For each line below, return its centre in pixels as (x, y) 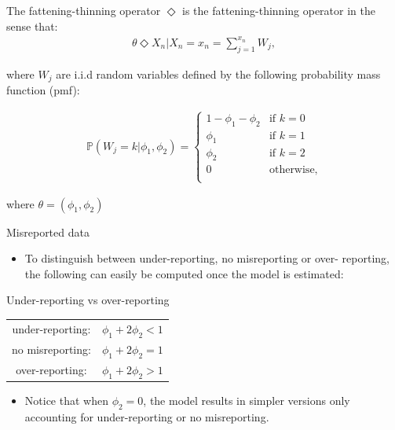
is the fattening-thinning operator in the (279, 10)
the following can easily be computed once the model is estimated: (184, 273)
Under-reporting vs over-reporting (88, 300)
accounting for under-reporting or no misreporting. (147, 416)
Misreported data (48, 232)
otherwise (292, 170)
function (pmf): (43, 89)
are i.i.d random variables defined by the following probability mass (218, 74)
